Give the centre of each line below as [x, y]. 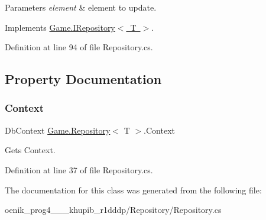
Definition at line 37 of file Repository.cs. [79, 169]
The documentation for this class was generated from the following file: [133, 190]
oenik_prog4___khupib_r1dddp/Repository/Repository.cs [113, 210]
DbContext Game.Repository [58, 130]
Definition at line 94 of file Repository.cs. [79, 47]
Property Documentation [83, 79]
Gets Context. [30, 150]
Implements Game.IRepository [60, 27]
